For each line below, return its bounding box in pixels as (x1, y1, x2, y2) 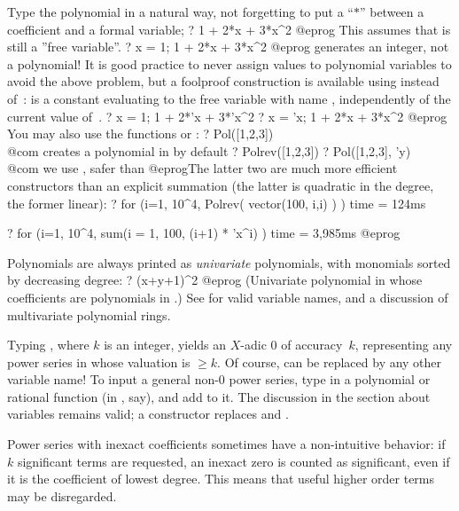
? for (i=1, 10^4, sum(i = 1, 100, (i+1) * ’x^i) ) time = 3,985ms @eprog (7, 224, 401, 242)
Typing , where (7, 335, 89, 354)
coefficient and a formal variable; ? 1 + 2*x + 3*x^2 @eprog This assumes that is (7, 20, 451, 38)
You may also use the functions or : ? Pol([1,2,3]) (7, 124, 274, 143)
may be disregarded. (7, 486, 117, 505)
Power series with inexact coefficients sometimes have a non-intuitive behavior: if (7, 435, 446, 453)
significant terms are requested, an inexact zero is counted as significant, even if (17, 452, 450, 470)
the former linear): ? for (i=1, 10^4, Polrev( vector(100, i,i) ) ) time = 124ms (7, 193, 426, 212)
